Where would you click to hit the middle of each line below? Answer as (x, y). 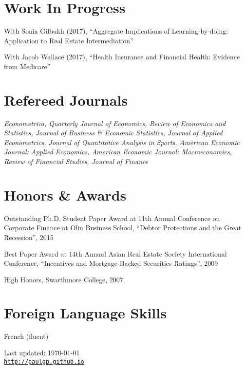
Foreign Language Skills (85, 313)
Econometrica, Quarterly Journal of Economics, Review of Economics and (115, 123)
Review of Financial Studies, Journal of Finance (76, 161)
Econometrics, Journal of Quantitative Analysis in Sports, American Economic (122, 142)
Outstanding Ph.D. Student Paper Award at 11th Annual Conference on (112, 218)
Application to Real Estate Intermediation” (69, 40)
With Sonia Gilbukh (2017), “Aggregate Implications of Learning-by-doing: (116, 31)
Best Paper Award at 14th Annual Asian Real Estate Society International (115, 253)
